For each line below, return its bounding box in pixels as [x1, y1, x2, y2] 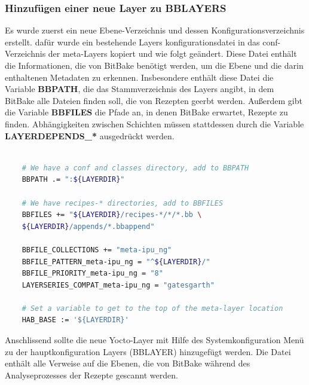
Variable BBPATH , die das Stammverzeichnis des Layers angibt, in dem [5, 82, 274, 95]
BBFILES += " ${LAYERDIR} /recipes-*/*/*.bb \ [22, 210, 202, 219]
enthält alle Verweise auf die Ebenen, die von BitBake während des [5, 357, 250, 369]
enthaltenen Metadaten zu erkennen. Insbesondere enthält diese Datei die [5, 71, 274, 83]
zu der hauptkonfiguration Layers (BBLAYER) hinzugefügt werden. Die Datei [5, 345, 291, 357]
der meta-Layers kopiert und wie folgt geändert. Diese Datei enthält [48, 47, 297, 60]
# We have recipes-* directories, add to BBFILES [22, 198, 224, 207]
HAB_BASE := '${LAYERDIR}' [22, 316, 129, 325]
